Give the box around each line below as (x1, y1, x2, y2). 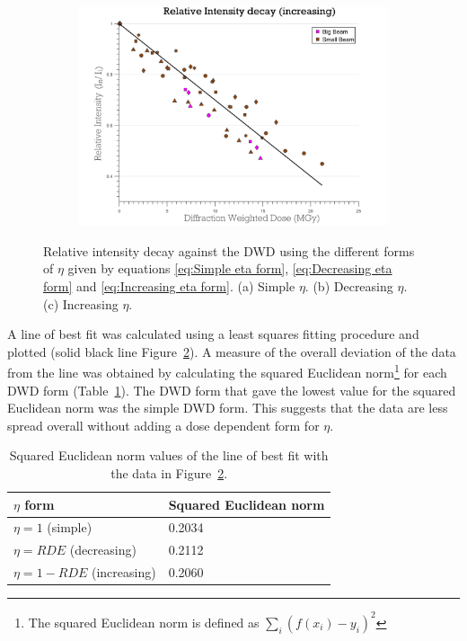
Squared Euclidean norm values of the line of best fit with (9, 446, 329, 465)
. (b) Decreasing (304, 277, 393, 295)
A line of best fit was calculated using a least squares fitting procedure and (7, 325, 419, 343)
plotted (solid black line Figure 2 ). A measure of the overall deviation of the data (7, 342, 456, 361)
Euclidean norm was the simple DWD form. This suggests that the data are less (7, 398, 448, 417)
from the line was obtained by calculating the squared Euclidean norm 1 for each (7, 361, 447, 382)
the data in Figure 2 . (110, 464, 228, 482)
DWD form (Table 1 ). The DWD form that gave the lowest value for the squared (7, 380, 456, 399)
